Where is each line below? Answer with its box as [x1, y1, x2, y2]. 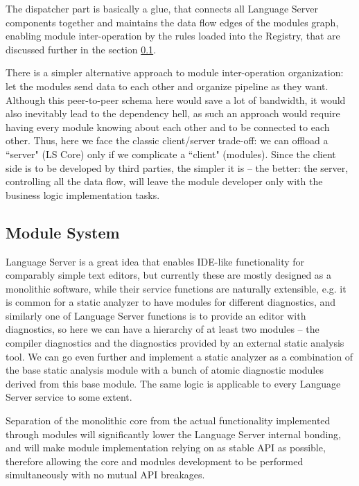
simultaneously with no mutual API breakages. [6, 467, 205, 482]
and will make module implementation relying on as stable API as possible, [6, 440, 326, 455]
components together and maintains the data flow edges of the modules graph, [6, 15, 339, 29]
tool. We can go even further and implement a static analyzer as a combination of [6, 349, 353, 363]
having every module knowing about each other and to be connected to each [6, 119, 330, 134]
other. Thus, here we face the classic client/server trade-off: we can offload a [6, 133, 329, 148]
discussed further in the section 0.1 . [6, 42, 157, 56]
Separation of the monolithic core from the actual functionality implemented [6, 413, 331, 428]
